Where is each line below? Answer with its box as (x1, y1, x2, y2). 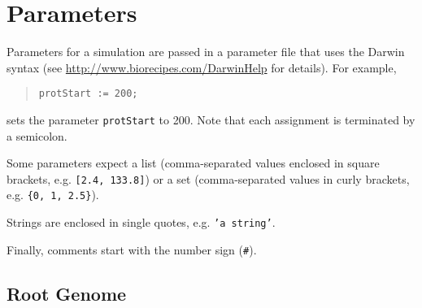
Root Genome (7, 280, 127, 306)
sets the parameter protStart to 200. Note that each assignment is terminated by (7, 111, 415, 128)
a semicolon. (7, 127, 67, 144)
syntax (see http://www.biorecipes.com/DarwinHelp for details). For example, (7, 59, 397, 76)
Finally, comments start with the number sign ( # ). (7, 241, 257, 258)
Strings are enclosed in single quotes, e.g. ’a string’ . (7, 214, 276, 231)
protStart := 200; (38, 88, 138, 100)
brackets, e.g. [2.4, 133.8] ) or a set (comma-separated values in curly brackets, (7, 170, 410, 187)
